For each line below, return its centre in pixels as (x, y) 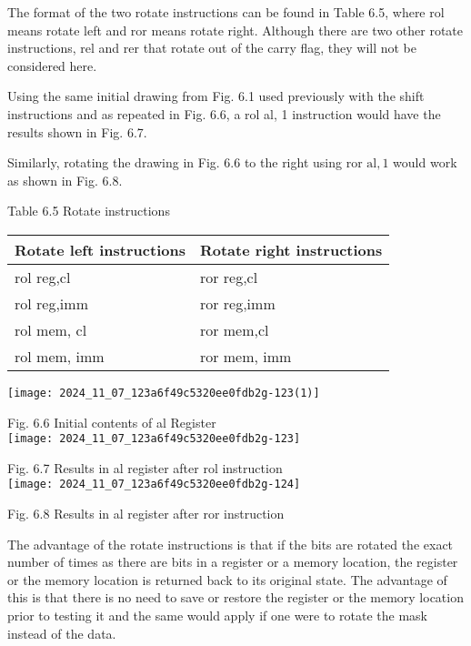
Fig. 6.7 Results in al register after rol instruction (145, 467)
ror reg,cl (229, 277)
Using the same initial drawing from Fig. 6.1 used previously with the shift (216, 96)
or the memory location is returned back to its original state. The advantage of (227, 579)
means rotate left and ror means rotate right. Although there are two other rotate (235, 30)
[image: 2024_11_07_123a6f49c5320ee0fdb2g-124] (154, 484)
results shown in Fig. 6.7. (77, 131)
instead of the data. (62, 633)
